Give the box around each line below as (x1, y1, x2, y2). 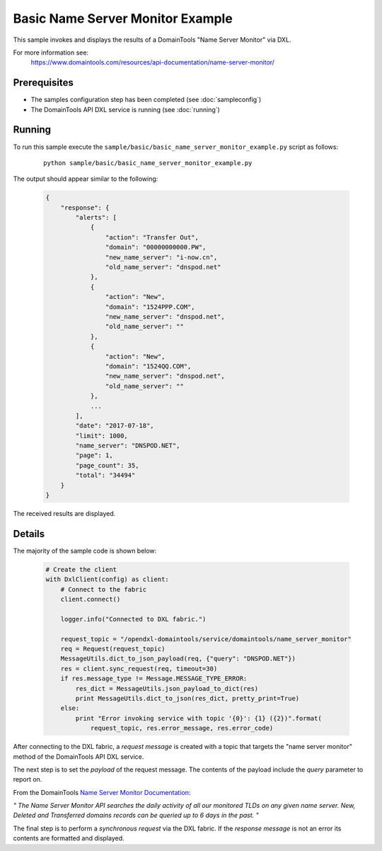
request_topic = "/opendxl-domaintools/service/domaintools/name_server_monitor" (60, 635, 352, 643)
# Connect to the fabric (60, 585, 147, 593)
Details (13, 528, 45, 540)
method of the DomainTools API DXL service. (13, 752, 144, 761)
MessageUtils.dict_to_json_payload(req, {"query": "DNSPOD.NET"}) (60, 655, 296, 663)
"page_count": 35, (75, 461, 139, 469)
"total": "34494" (75, 471, 136, 480)
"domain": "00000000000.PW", (105, 243, 207, 252)
